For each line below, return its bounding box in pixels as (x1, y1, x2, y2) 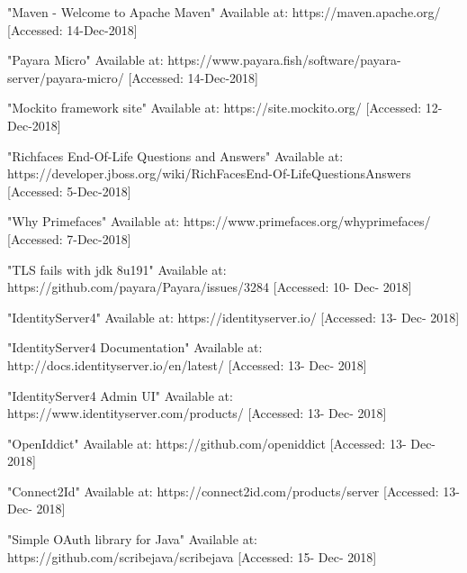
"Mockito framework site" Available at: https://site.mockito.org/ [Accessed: (7, 98, 422, 117)
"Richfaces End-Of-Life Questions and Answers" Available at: (7, 146, 344, 165)
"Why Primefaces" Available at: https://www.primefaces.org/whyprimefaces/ (7, 212, 431, 231)
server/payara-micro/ (7, 68, 124, 86)
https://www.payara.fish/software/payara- (167, 50, 401, 69)
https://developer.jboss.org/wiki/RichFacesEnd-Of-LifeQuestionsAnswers (7, 164, 411, 183)
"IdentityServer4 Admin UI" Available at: (7, 386, 233, 405)
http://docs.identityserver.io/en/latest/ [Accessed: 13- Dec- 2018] (7, 355, 367, 374)
